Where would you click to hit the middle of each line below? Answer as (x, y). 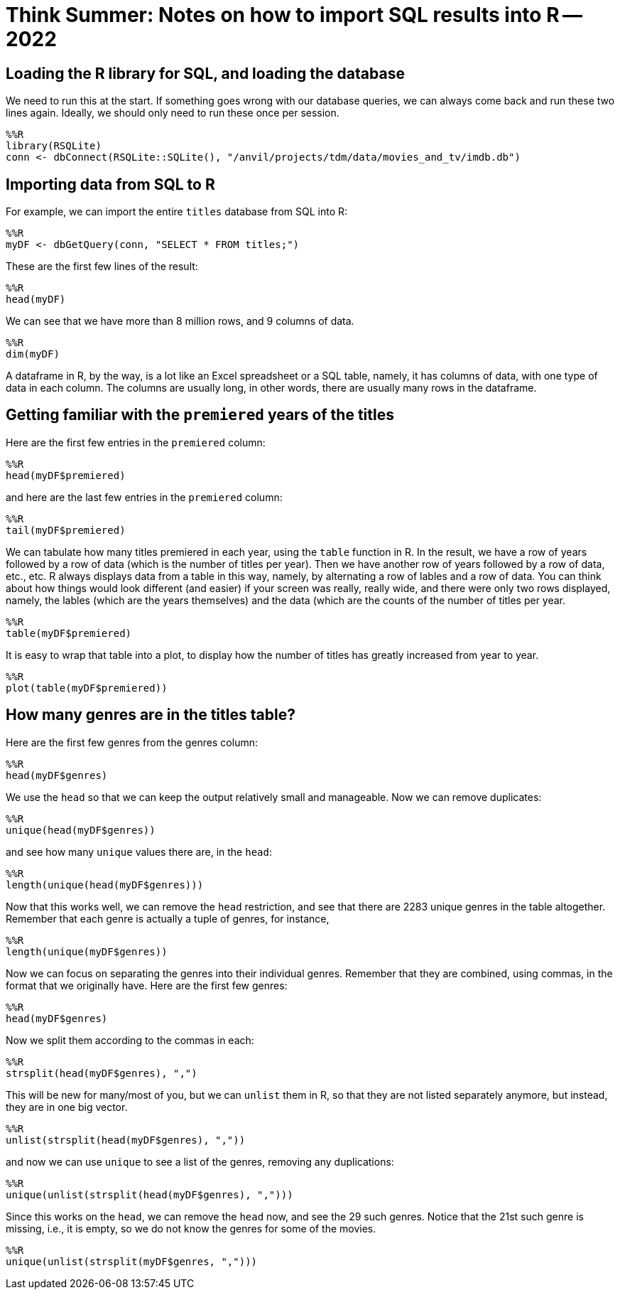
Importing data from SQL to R (110, 184)
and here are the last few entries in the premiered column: (144, 497)
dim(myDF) (33, 354)
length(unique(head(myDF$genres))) (105, 885)
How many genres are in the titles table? (151, 715)
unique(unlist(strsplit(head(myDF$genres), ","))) (149, 1194)
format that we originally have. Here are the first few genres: (147, 985)
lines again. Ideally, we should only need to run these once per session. (173, 113)
